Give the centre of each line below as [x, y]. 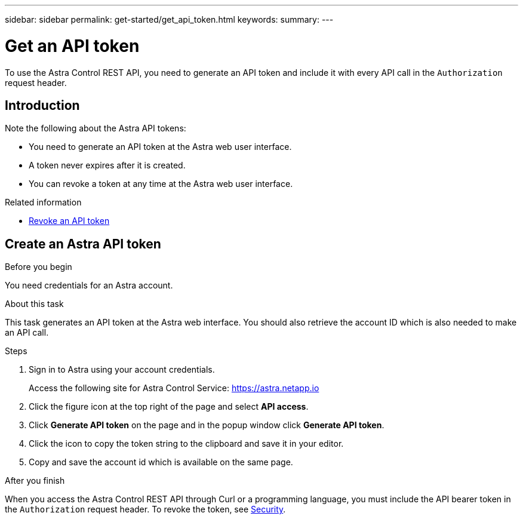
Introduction [42, 105]
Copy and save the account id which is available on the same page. [161, 462]
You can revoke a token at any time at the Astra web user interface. [161, 184]
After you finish [35, 481]
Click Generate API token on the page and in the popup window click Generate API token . [207, 425]
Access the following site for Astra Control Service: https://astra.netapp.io [174, 388]
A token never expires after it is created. [107, 165]
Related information [43, 202]
